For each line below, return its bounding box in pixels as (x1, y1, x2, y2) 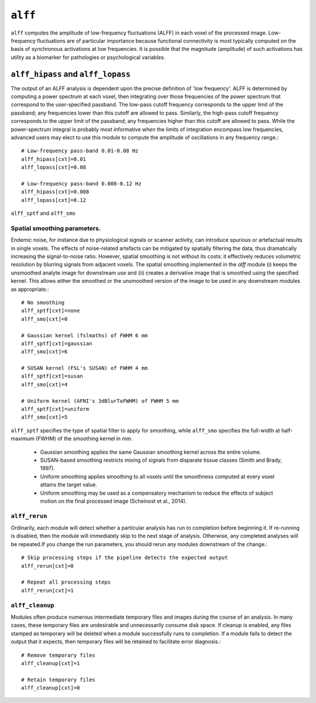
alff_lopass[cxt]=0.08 (21, 164, 87, 171)
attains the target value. (40, 481, 98, 488)
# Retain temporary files (21, 676, 96, 683)
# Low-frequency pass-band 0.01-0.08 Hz (21, 148, 139, 155)
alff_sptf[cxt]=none (21, 307, 80, 314)
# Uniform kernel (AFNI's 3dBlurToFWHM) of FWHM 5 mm (21, 397, 178, 404)
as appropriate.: (11, 286, 49, 293)
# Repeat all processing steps (21, 579, 111, 585)
